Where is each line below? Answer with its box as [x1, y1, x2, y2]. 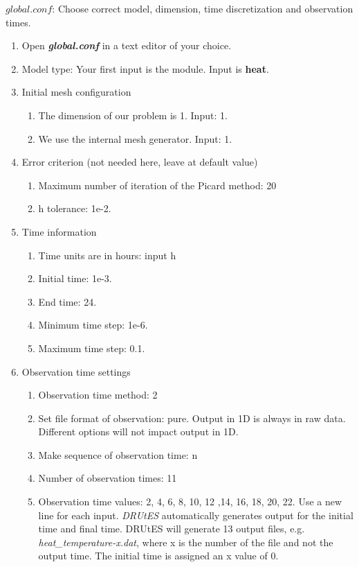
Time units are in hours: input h [38, 247, 176, 262]
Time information [21, 224, 97, 238]
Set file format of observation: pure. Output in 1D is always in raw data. [38, 410, 346, 425]
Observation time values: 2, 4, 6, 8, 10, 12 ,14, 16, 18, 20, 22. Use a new [38, 494, 342, 509]
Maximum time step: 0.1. [38, 340, 145, 355]
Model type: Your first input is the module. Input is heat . [21, 61, 269, 76]
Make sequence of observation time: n [38, 447, 198, 462]
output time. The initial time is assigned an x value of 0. [38, 548, 279, 563]
